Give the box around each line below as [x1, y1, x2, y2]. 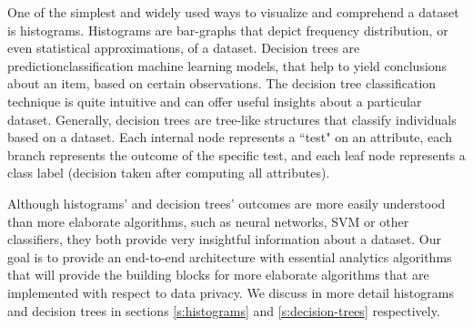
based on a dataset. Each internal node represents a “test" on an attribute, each [7, 128, 452, 147]
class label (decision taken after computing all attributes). [7, 163, 330, 182]
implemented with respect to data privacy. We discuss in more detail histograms [7, 282, 454, 301]
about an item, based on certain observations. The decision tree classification [7, 74, 437, 93]
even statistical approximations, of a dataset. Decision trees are [7, 38, 360, 57]
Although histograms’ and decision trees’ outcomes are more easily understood [7, 193, 446, 212]
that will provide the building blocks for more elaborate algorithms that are [7, 265, 429, 284]
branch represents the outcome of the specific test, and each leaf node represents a [7, 145, 466, 164]
